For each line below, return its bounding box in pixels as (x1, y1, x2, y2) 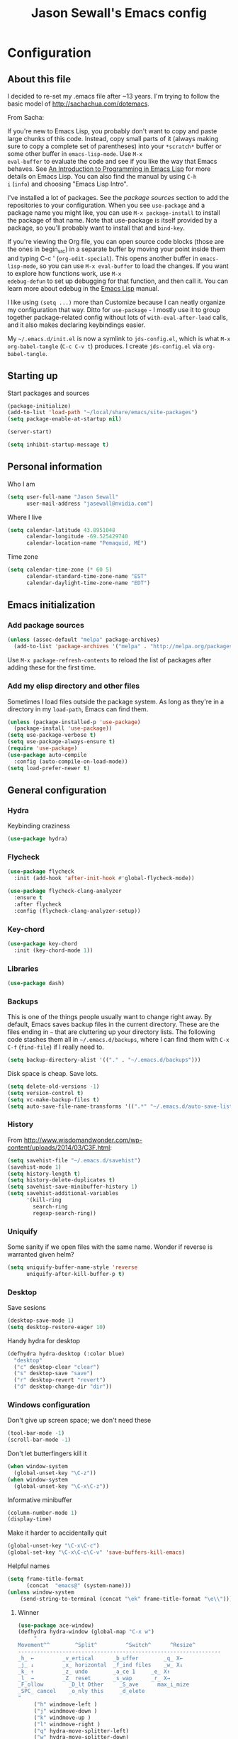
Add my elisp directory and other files (7, 681, 140, 691)
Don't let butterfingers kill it (7, 1449, 87, 1458)
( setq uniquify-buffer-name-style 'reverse (7, 1264, 138, 1271)
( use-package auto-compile (7, 751, 87, 758)
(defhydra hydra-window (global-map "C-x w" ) (17, 1628, 154, 1635)
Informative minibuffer (7, 1495, 72, 1504)
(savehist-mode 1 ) (7, 1163, 62, 1171)
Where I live (7, 513, 42, 521)
